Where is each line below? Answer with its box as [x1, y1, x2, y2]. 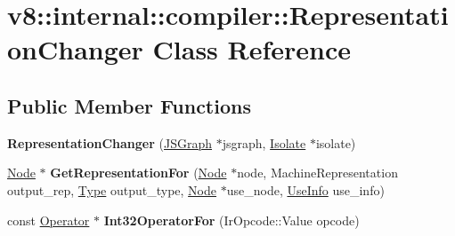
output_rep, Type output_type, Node [7, 180, 217, 199]
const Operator [7, 210, 90, 229]
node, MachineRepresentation [237, 163, 398, 182]
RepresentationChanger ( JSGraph [7, 133, 213, 152]
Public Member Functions [7, 91, 251, 119]
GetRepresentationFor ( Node [50, 163, 227, 182]
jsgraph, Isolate [222, 133, 306, 152]
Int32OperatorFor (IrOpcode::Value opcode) [103, 210, 360, 229]
